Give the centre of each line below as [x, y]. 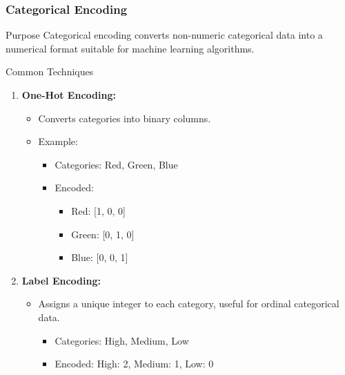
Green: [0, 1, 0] [103, 234]
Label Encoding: [61, 280]
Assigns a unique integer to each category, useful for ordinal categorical [189, 304]
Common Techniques [50, 71]
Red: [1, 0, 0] [98, 210]
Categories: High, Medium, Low [122, 340]
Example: [58, 141]
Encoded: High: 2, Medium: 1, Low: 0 [134, 364]
